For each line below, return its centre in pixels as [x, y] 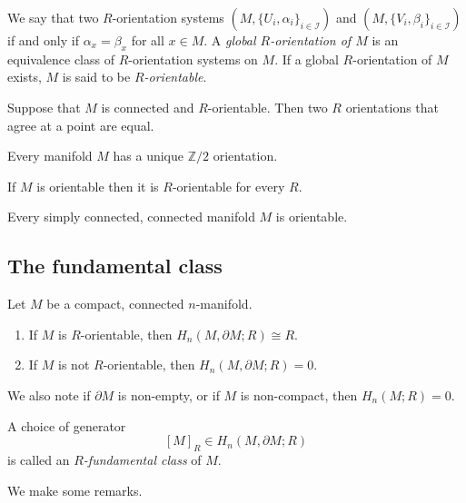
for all [148, 40]
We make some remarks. [75, 490]
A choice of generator [67, 425]
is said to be [96, 77]
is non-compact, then [299, 395]
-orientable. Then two [268, 107]
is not [74, 365]
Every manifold [50, 156]
